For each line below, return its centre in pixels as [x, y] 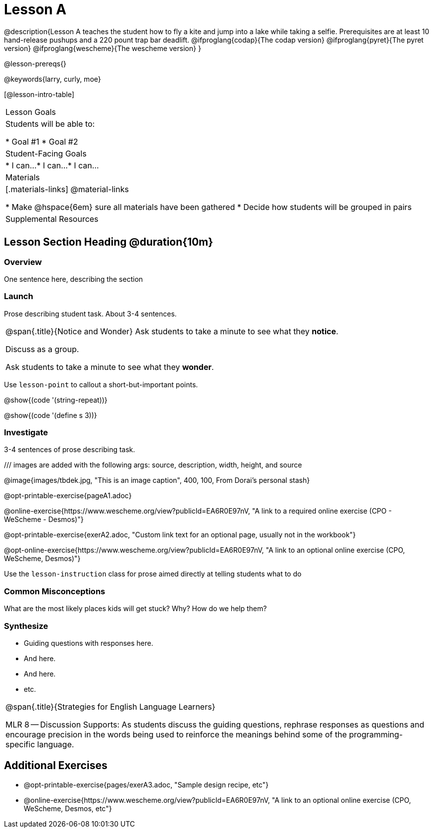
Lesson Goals [31, 112]
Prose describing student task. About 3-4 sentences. [90, 313]
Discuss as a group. [42, 349]
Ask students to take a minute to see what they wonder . [110, 367]
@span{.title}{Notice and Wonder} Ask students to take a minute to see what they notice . [172, 331]
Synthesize [26, 626]
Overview [23, 262]
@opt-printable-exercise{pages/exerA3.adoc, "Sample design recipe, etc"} [146, 784]
